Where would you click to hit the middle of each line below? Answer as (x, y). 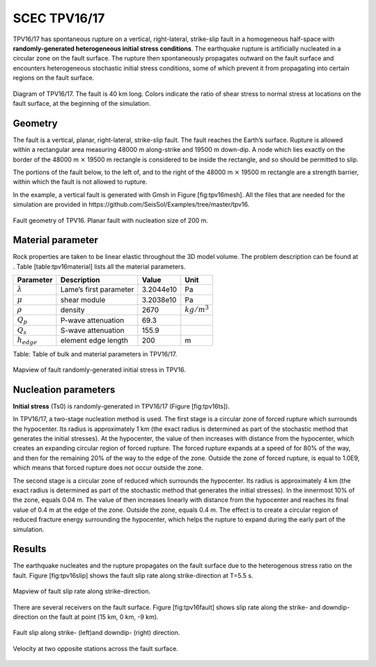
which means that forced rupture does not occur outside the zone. (108, 468)
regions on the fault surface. (54, 78)
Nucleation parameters (64, 390)
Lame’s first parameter (97, 290)
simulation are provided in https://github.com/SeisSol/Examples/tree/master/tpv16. (131, 205)
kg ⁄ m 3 (197, 309)
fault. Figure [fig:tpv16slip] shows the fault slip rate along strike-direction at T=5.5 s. (133, 575)
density (72, 310)
